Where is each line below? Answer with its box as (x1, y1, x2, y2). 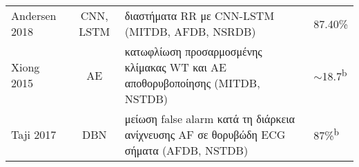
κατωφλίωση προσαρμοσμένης (124, 43, 262, 59)
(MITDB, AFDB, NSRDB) (124, 23, 256, 39)
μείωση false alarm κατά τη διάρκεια (124, 111, 295, 126)
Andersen (11, 8, 57, 23)
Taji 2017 (11, 126, 57, 142)
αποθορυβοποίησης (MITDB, (124, 75, 260, 91)
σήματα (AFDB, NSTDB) (124, 142, 249, 158)
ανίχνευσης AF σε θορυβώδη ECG (124, 126, 286, 142)
